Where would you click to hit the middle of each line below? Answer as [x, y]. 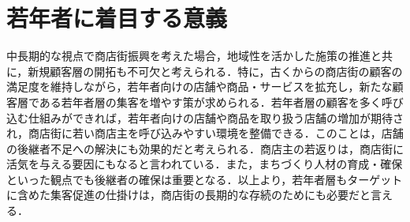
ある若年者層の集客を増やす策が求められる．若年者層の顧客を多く [210, 102]
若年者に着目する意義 [117, 18]
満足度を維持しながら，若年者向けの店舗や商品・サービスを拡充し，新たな [199, 87]
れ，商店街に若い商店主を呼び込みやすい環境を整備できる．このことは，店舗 [205, 133]
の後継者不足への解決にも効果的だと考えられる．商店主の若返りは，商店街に [205, 148]
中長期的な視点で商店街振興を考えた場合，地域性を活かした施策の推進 [188, 56]
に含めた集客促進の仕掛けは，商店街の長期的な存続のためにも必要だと [188, 195]
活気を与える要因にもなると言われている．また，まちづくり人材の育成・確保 [205, 164]
